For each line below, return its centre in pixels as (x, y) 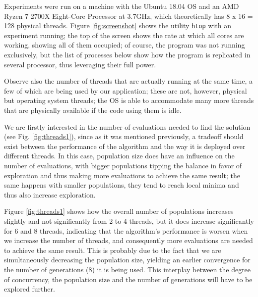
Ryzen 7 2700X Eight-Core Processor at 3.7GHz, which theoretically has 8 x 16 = (129, 16)
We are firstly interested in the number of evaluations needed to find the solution (127, 126)
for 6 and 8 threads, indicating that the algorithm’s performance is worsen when (126, 230)
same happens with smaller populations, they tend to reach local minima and (122, 185)
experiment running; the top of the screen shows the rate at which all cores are (124, 35)
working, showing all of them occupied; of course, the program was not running (125, 45)
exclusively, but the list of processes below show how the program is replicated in (127, 55)
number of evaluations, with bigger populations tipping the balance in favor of (123, 165)
